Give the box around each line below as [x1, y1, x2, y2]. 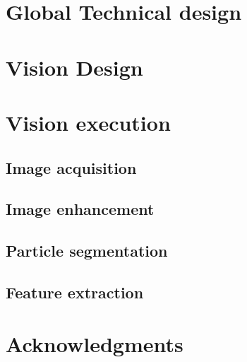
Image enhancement [6, 198, 155, 220]
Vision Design [6, 52, 143, 81]
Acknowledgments [6, 329, 183, 358]
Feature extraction [6, 281, 144, 303]
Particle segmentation [6, 240, 168, 262]
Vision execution [6, 107, 171, 136]
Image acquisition [6, 156, 137, 178]
